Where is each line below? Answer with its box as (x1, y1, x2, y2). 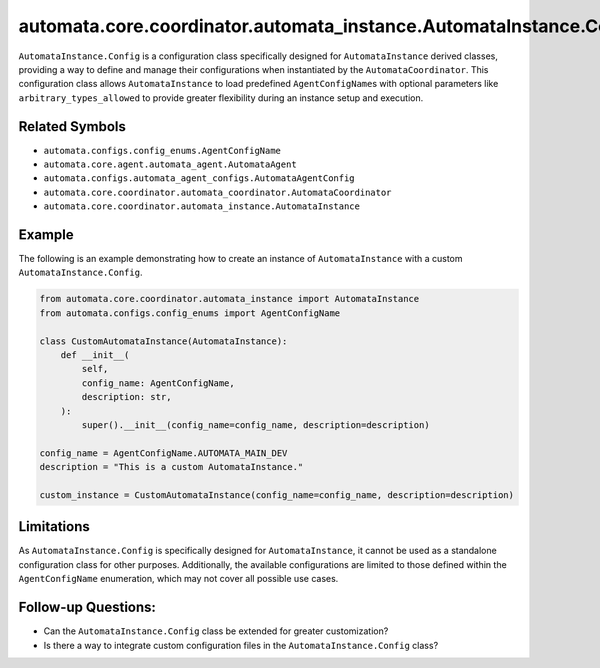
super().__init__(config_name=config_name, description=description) (81, 419, 430, 430)
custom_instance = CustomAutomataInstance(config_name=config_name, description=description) (39, 489, 515, 500)
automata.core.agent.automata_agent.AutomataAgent (43, 159, 297, 170)
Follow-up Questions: (18, 599, 157, 616)
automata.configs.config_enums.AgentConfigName (43, 145, 282, 156)
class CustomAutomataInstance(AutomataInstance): (39, 335, 288, 347)
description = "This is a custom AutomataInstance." (39, 461, 304, 473)
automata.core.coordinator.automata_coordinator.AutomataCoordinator (43, 186, 392, 198)
